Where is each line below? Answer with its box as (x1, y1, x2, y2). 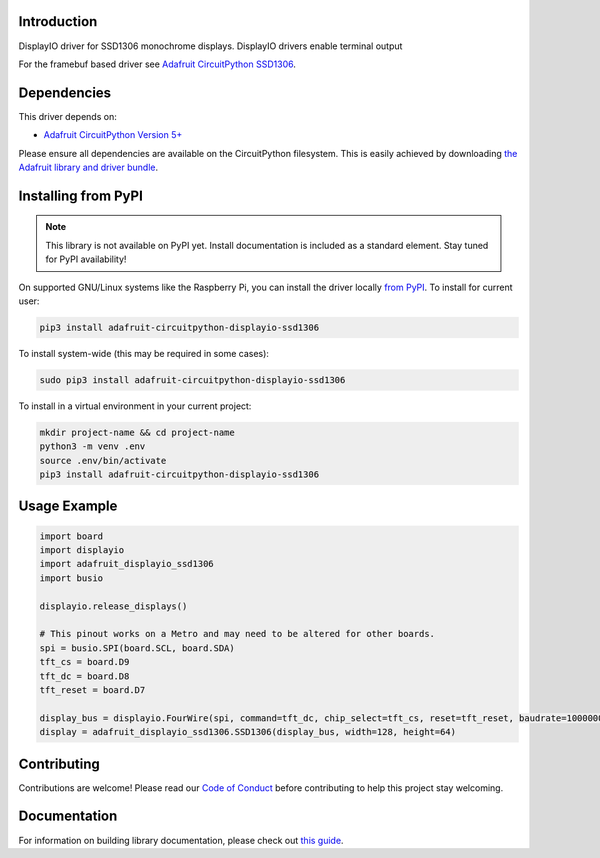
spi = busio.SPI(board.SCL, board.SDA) (39, 642, 235, 654)
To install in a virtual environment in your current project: (18, 400, 252, 412)
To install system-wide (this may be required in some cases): (18, 347, 270, 359)
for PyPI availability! (45, 253, 127, 265)
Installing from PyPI (18, 187, 144, 204)
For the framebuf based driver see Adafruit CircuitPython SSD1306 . (18, 58, 297, 70)
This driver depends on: (18, 110, 117, 122)
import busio (39, 572, 104, 584)
